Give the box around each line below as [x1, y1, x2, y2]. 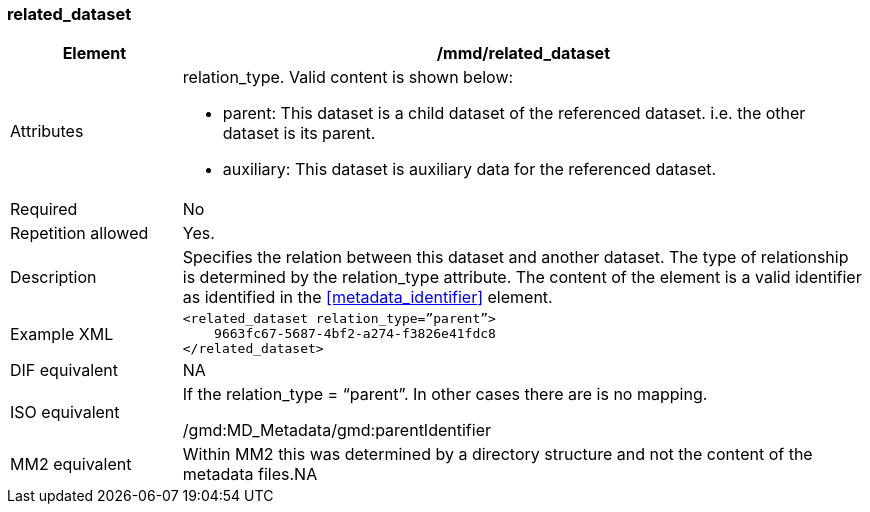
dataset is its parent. [222, 123, 376, 144]
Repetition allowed [10, 223, 149, 244]
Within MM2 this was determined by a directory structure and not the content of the [182, 444, 813, 465]
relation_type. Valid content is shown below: [182, 67, 514, 88]
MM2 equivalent [10, 454, 132, 475]
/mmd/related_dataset [436, 43, 610, 64]
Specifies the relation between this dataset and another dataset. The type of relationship [182, 247, 849, 268]
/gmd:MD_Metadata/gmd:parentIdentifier [182, 420, 491, 441]
